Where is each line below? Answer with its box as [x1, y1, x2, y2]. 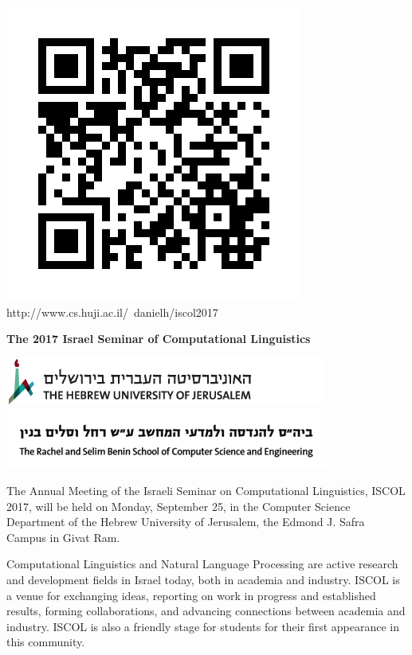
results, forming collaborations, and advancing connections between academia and [6, 602, 406, 619]
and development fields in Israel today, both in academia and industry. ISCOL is [6, 571, 400, 587]
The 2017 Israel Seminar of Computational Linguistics [6, 330, 311, 347]
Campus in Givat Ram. [6, 528, 120, 545]
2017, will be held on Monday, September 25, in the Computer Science [6, 497, 351, 514]
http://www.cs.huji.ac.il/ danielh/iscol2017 [6, 303, 218, 320]
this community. [6, 634, 85, 650]
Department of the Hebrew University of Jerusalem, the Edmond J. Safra [6, 513, 365, 530]
